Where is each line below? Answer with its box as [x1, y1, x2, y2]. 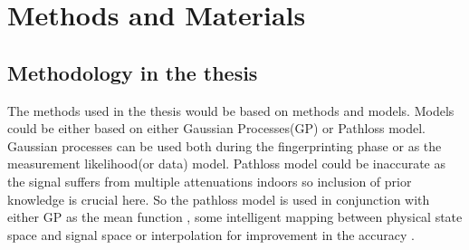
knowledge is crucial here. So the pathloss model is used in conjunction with [7, 189, 430, 208]
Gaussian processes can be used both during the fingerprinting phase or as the [7, 136, 442, 155]
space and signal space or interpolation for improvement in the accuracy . [7, 225, 415, 244]
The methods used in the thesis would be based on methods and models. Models [7, 101, 455, 120]
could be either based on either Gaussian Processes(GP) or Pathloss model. [7, 119, 426, 138]
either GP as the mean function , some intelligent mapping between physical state [7, 207, 463, 226]
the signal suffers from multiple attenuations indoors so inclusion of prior [7, 171, 412, 190]
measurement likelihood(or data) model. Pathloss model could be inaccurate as [7, 154, 446, 173]
